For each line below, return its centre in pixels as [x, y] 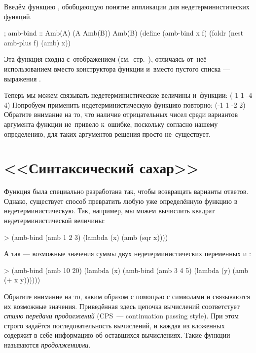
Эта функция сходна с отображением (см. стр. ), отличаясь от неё [105, 59]
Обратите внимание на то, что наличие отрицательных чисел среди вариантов [121, 114]
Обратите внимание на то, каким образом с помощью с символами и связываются [127, 296]
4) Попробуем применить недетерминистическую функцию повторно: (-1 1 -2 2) [125, 104]
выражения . [22, 78]
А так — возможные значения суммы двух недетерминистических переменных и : [128, 254]
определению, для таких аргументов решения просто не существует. [107, 134]
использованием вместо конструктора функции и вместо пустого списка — [117, 68]
